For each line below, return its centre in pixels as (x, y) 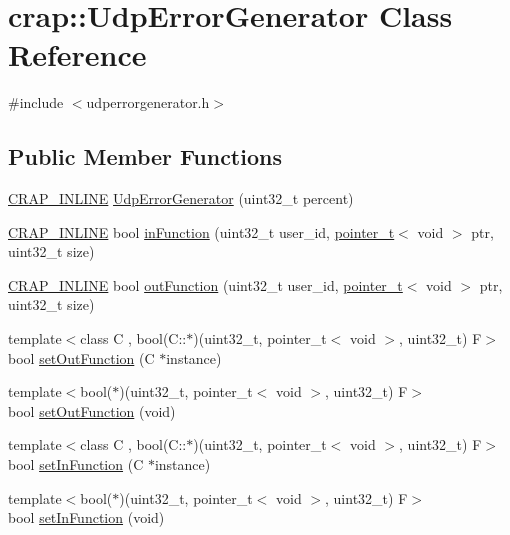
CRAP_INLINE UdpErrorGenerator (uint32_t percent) (181, 198)
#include (36, 102)
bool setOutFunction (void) (92, 410)
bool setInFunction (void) (86, 517)
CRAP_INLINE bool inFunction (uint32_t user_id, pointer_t (201, 231)
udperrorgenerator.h (148, 102)
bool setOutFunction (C (81, 357)
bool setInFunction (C (76, 464)
